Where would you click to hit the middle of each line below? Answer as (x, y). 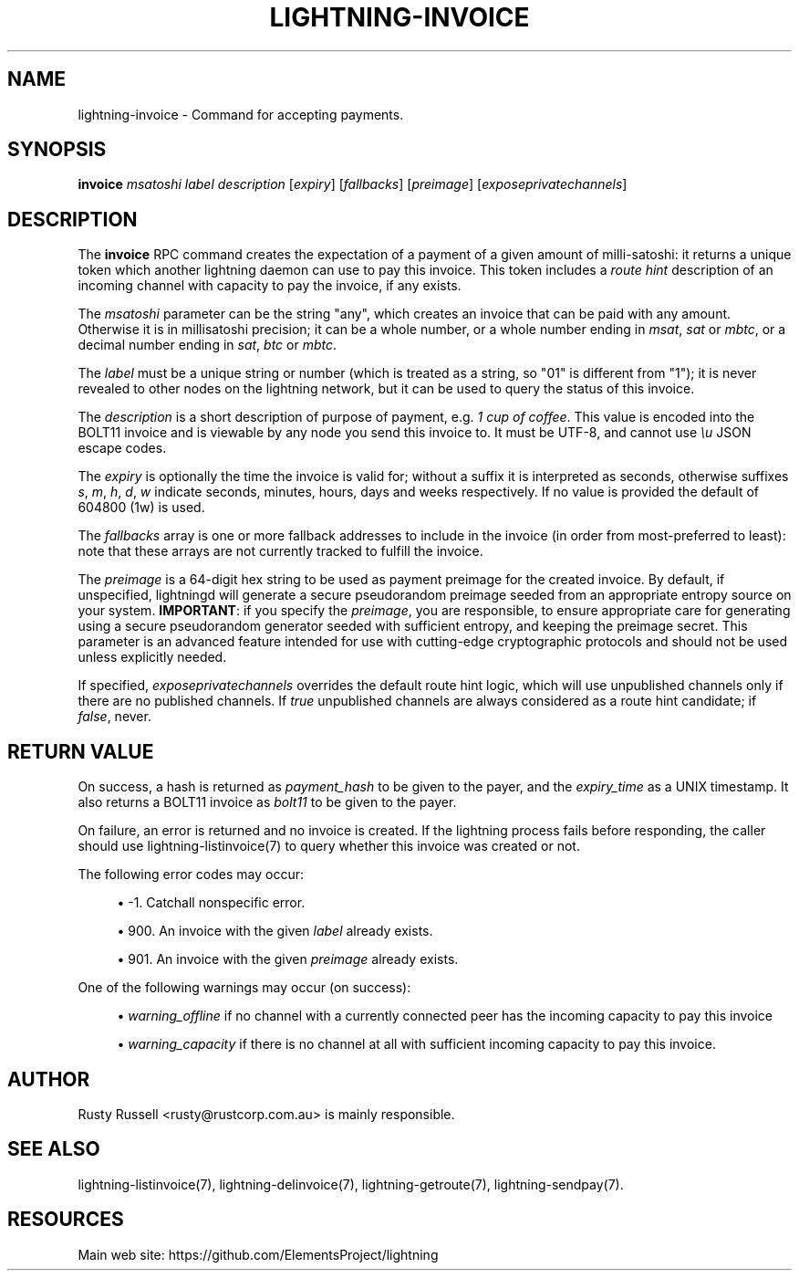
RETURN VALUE (81, 751)
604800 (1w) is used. (141, 508)
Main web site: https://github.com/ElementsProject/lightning (258, 1254)
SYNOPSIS (57, 150)
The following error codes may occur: (191, 875)
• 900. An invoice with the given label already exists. (275, 931)
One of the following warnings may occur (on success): (244, 988)
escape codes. (122, 448)
